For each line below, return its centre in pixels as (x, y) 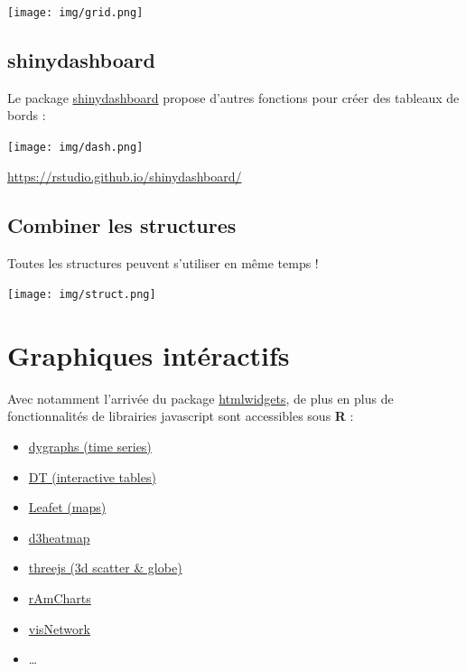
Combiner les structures (122, 224)
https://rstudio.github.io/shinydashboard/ (125, 176)
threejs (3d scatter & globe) (105, 568)
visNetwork (59, 628)
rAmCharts (60, 598)
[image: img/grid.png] (75, 13)
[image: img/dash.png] (75, 148)
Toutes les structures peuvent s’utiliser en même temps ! (163, 262)
